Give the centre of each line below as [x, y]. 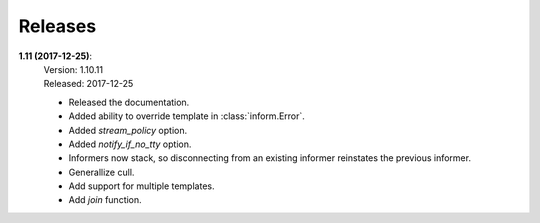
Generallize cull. [101, 172]
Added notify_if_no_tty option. [130, 144]
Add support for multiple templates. [141, 186]
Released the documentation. [129, 102]
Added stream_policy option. [128, 130]
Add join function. [105, 200]
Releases [57, 26]
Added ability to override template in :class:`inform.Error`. [186, 116]
